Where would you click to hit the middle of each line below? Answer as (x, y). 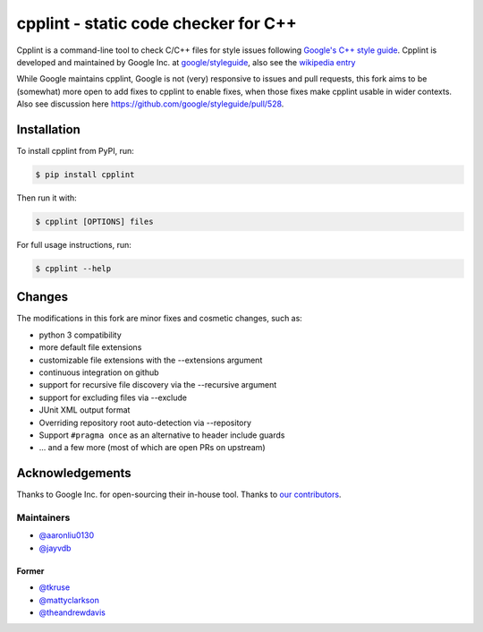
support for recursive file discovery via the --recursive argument (158, 385)
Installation (48, 129)
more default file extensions (90, 347)
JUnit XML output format (85, 410)
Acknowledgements (74, 473)
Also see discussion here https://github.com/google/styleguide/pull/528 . (150, 104)
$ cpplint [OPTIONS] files (94, 221)
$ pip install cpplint (85, 175)
